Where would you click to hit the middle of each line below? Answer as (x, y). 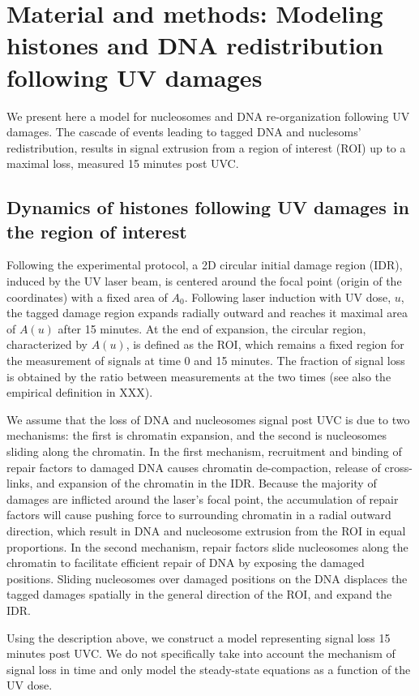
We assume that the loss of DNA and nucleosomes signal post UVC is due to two (208, 419)
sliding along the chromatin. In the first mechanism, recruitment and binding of (204, 451)
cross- (398, 467)
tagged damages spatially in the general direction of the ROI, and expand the (199, 594)
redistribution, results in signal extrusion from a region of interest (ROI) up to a (206, 147)
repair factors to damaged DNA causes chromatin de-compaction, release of (194, 467)
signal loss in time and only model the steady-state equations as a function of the (209, 669)
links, (20, 483)
